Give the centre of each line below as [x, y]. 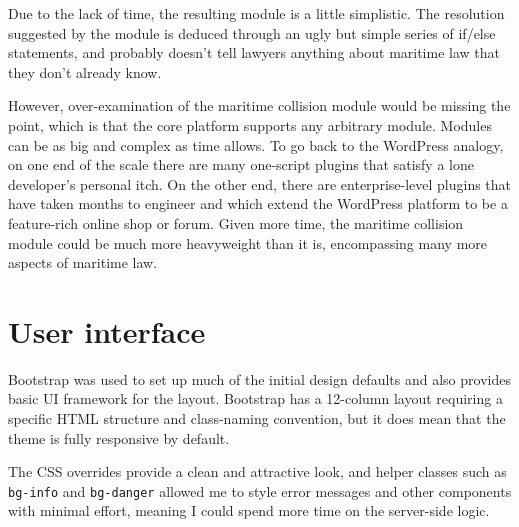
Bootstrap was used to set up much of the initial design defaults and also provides [259, 378]
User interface [107, 330]
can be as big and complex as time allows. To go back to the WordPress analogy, [256, 144]
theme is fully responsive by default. [119, 437]
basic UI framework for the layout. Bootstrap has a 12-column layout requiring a [255, 398]
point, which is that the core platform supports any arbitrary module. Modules [250, 124]
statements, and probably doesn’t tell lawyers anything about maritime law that [254, 52]
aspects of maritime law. [83, 262]
